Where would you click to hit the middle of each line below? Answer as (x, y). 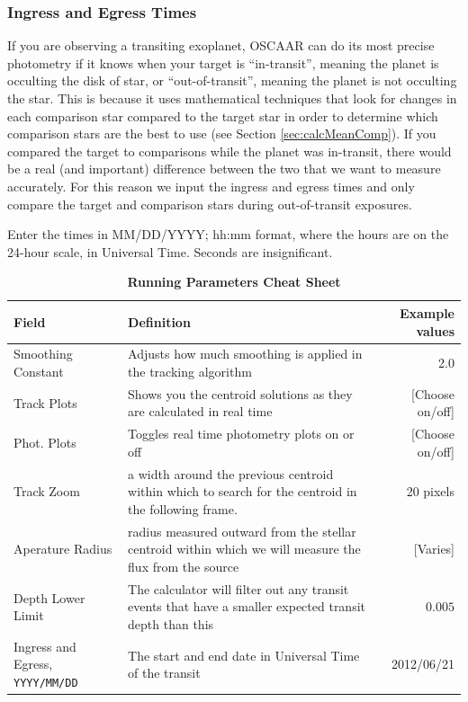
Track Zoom (47, 491)
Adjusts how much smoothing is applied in (245, 354)
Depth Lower (49, 597)
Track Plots (45, 402)
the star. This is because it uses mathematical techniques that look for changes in (232, 98)
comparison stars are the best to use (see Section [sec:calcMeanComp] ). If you (222, 133)
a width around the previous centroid (231, 473)
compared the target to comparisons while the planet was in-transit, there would (229, 151)
